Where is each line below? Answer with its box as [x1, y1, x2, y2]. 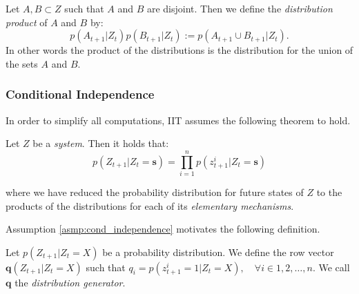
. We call [312, 259, 350, 274]
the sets [6, 56, 38, 70]
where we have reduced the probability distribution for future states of [6, 184, 304, 199]
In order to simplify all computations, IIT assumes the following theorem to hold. [6, 112, 351, 127]
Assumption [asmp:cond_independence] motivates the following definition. [6, 222, 320, 236]
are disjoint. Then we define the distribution [146, 1, 333, 15]
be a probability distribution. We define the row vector [102, 244, 334, 259]
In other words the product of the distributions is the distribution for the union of [6, 43, 353, 57]
